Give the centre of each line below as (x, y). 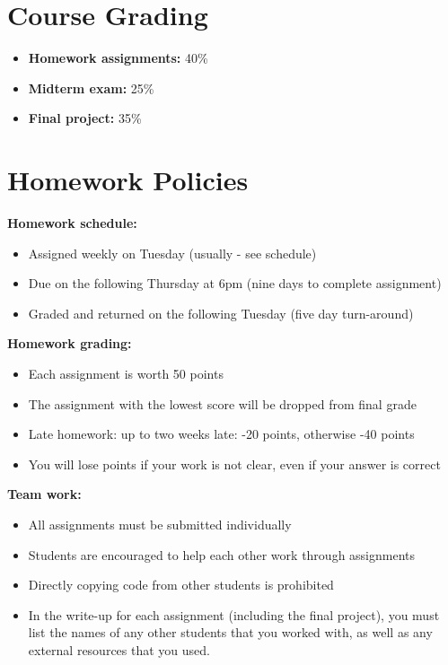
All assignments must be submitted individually (160, 524)
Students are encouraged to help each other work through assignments (222, 554)
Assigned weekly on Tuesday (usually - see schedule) (172, 253)
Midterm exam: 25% (91, 87)
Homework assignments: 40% (118, 58)
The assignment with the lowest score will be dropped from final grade (222, 403)
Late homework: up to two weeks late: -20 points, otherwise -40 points (221, 434)
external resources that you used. (119, 649)
